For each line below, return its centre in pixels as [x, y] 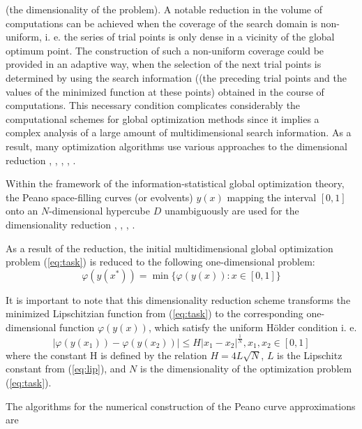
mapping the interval [272, 197]
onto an [22, 211]
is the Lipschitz [310, 355]
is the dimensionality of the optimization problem [246, 369]
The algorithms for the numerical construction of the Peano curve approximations [181, 406]
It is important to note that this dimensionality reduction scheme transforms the [178, 299]
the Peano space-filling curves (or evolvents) [99, 197]
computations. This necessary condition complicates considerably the [153, 105]
